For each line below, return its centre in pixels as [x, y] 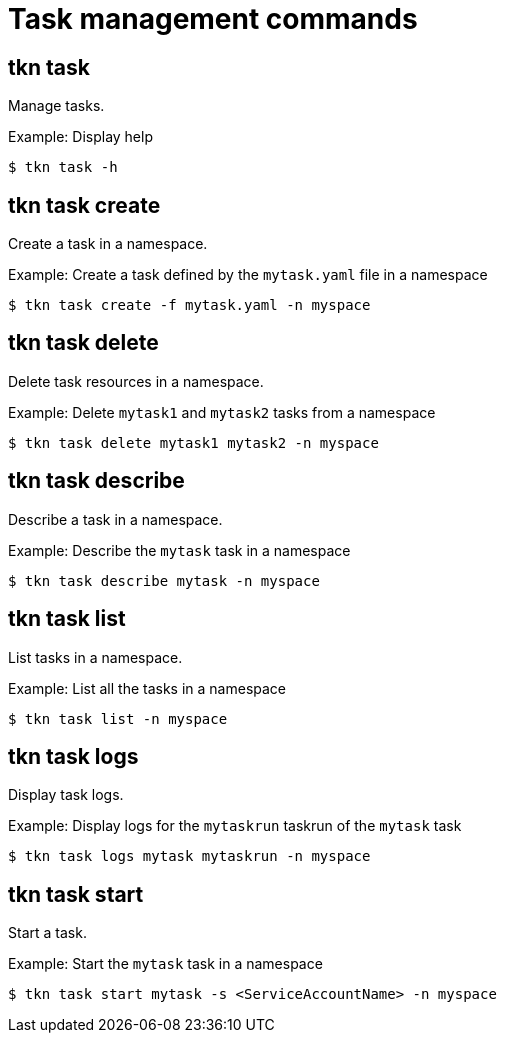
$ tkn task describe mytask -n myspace [164, 580]
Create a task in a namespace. [108, 244]
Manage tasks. [56, 106]
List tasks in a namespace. [95, 657]
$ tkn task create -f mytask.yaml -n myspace [189, 305]
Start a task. [47, 933]
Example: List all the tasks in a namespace [147, 688]
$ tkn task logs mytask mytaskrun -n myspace [189, 856]
